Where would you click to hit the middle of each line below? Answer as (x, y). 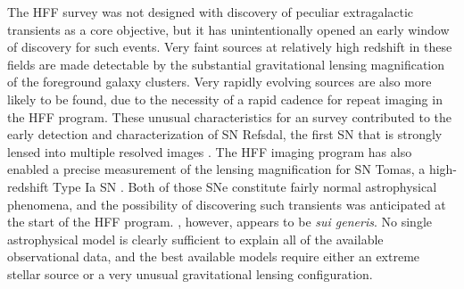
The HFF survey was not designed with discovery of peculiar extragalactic (211, 12)
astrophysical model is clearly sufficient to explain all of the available (195, 239)
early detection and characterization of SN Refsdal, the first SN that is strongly (225, 134)
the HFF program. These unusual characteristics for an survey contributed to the (230, 116)
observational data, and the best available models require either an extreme (214, 256)
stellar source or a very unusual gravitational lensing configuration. (190, 273)
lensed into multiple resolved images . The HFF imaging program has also (210, 151)
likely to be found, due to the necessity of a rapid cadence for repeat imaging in (225, 99)
